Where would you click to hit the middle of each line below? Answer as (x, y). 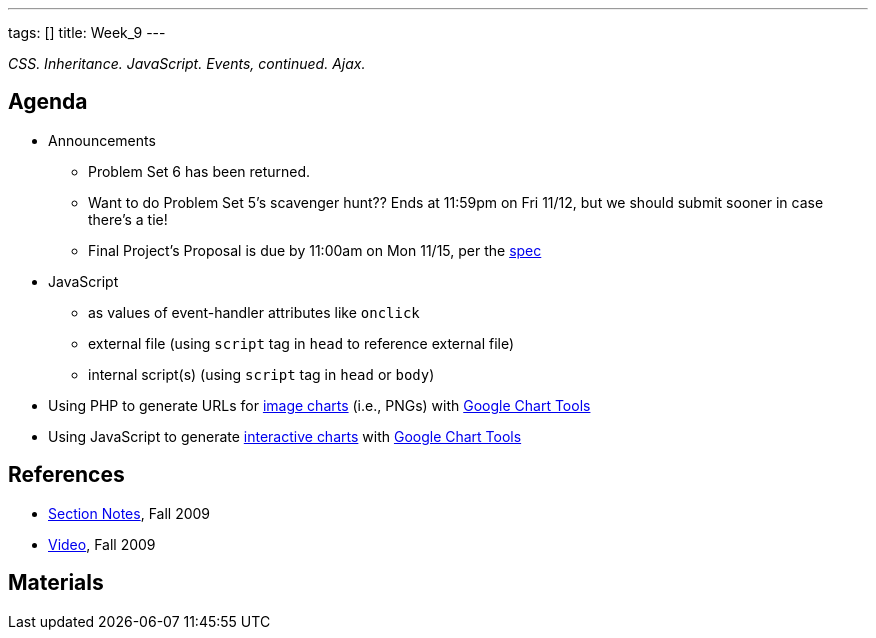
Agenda (48, 102)
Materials (56, 583)
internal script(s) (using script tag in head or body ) (261, 374)
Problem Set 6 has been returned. (199, 171)
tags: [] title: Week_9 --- (87, 32)
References (66, 475)
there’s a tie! (128, 219)
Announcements (102, 140)
